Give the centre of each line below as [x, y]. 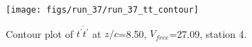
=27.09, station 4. [208, 33]
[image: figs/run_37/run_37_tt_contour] [103, 10]
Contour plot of [39, 33]
